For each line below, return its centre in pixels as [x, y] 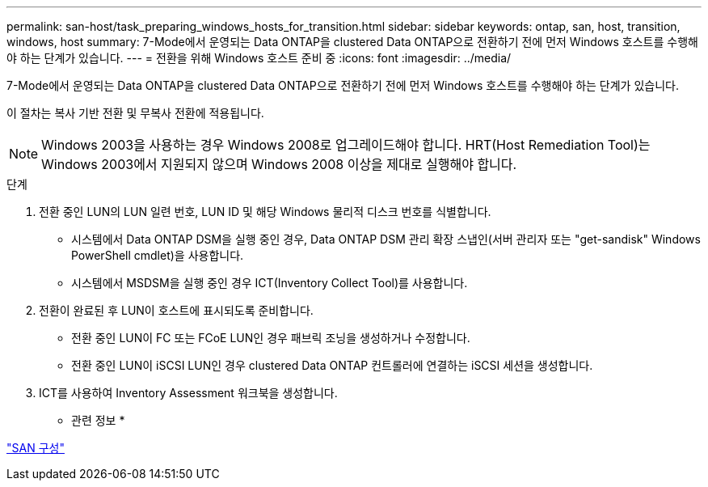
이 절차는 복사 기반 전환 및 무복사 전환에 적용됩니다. [135, 113]
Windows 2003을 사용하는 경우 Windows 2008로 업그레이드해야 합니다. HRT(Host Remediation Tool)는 [346, 145]
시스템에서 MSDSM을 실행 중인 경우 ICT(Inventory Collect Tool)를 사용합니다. [270, 283]
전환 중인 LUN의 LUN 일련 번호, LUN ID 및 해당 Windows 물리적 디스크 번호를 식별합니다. [265, 212]
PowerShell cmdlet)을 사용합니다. [158, 255]
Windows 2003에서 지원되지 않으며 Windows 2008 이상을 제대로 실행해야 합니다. [279, 164]
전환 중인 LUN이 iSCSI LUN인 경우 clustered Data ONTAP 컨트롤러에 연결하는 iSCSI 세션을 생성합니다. [332, 365]
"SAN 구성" [36, 448]
